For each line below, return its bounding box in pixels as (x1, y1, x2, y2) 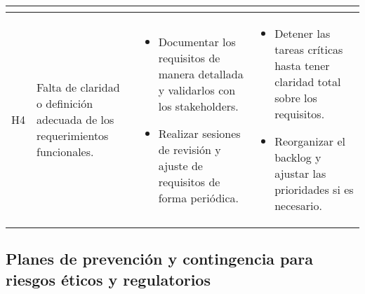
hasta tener (274, 57, 330, 73)
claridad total (274, 73, 341, 90)
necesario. (274, 197, 322, 213)
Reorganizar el (274, 133, 345, 149)
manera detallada (158, 65, 244, 82)
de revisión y (158, 141, 221, 157)
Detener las (274, 25, 331, 41)
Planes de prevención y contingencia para (6, 248, 313, 269)
